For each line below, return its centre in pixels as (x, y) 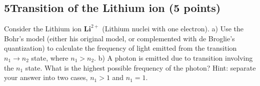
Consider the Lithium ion (43, 29)
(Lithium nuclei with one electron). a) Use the (173, 29)
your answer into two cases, (46, 77)
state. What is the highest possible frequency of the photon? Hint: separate (140, 67)
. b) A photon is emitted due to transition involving (173, 57)
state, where (50, 57)
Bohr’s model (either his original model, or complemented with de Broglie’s (119, 38)
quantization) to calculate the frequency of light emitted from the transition (120, 48)
